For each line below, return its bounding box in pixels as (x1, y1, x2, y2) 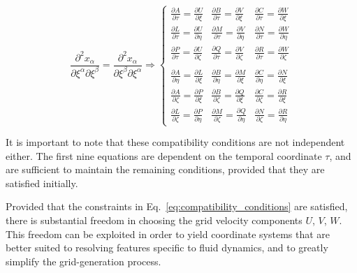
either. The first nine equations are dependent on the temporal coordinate (6, 148, 322, 163)
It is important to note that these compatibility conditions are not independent (6, 135, 345, 149)
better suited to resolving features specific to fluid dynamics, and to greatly (6, 240, 328, 255)
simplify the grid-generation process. (6, 253, 161, 268)
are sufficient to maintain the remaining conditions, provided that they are (6, 162, 325, 177)
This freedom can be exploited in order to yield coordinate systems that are (6, 226, 330, 241)
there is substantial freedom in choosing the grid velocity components (6, 213, 303, 228)
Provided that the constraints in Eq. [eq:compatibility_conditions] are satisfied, (6, 199, 348, 214)
